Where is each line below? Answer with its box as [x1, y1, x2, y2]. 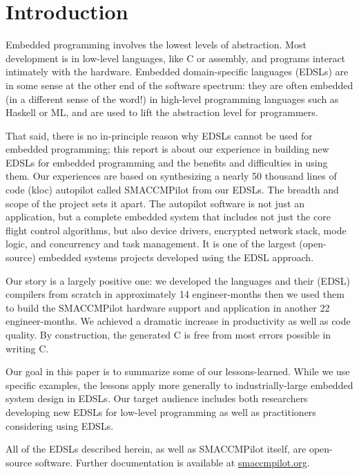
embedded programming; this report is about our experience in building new [6, 142, 329, 156]
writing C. [6, 341, 49, 355]
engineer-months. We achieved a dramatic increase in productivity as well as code [6, 314, 351, 328]
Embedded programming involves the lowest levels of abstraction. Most [6, 37, 307, 52]
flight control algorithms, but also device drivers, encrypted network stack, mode [6, 222, 347, 237]
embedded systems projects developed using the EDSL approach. [39, 250, 314, 265]
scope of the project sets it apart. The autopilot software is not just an [6, 196, 305, 210]
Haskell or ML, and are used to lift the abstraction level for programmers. [6, 105, 318, 120]
